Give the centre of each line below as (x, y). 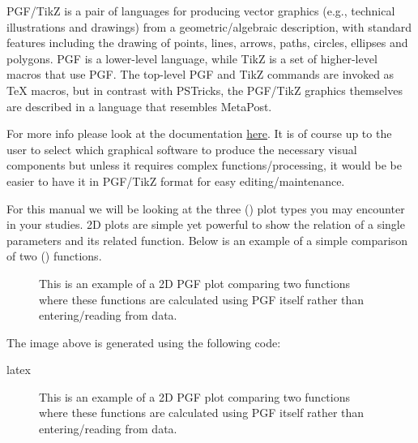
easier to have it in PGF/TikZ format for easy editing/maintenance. (176, 181)
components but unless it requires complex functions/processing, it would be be (204, 165)
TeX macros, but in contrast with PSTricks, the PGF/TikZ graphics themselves (205, 90)
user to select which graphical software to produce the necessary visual (182, 149)
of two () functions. (54, 256)
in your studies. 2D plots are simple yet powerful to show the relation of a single (206, 224)
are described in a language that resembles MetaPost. (139, 106)
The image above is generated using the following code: (144, 342)
